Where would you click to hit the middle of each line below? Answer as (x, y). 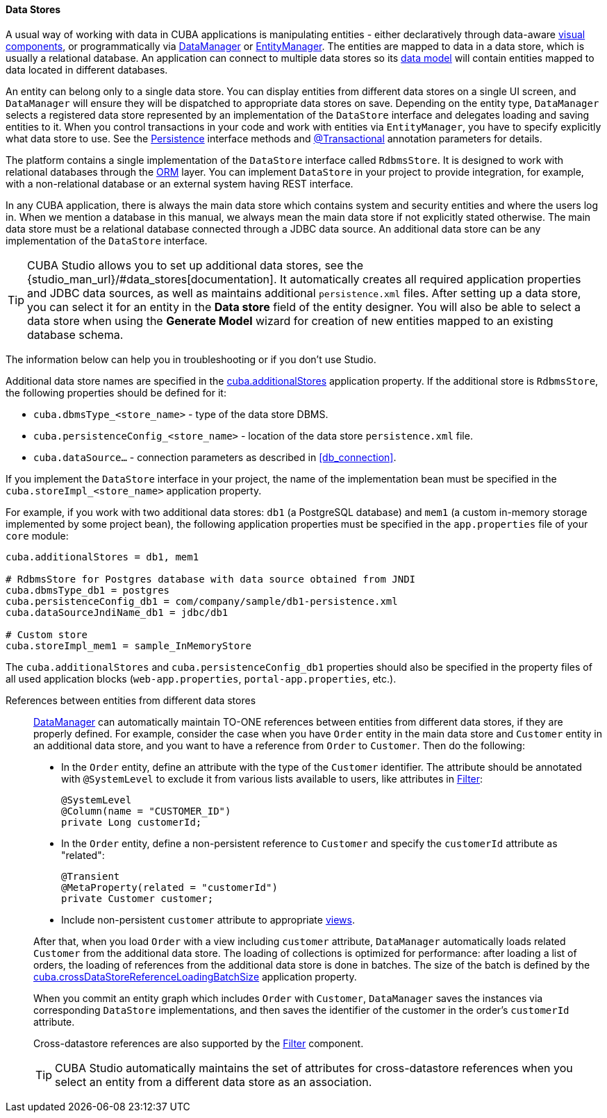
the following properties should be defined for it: (116, 392)
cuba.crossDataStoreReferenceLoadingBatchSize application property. (195, 976)
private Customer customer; (138, 898)
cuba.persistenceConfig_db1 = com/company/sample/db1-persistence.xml (202, 601)
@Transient (91, 876)
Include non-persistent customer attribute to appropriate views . (208, 919)
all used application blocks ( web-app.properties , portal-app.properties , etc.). (201, 678)
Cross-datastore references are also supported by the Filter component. (199, 1043)
